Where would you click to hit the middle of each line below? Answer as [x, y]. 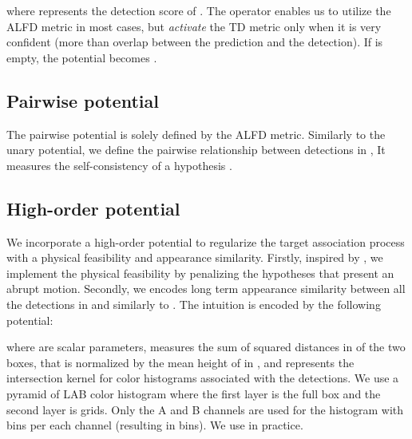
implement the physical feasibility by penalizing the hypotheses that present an [200, 273]
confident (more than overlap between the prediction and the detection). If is [195, 42]
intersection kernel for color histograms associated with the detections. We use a [203, 378]
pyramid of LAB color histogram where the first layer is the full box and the [194, 393]
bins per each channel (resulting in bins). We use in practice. [155, 425]
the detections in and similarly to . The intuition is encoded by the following [194, 304]
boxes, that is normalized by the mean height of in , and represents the [180, 362]
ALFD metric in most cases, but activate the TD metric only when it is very [194, 26]
